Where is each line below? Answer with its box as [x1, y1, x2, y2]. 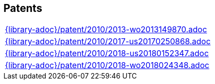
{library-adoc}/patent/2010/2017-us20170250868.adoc [5, 36, 211, 47]
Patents [3, 2, 42, 14]
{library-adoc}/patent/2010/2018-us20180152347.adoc [5, 48, 209, 59]
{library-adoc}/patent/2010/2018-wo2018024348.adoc [5, 60, 210, 71]
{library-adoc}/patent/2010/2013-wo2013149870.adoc [5, 24, 207, 35]
